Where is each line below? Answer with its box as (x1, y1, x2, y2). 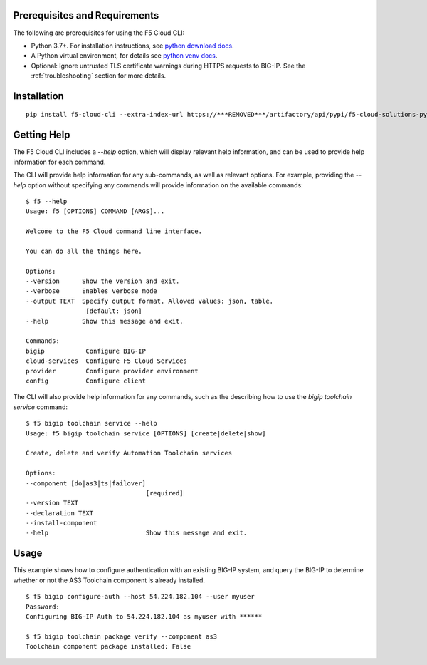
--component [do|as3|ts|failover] (26, 479, 146, 488)
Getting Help (13, 129, 70, 141)
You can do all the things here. (26, 247, 142, 255)
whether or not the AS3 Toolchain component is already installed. (13, 576, 206, 584)
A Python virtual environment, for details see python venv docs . (31, 51, 218, 60)
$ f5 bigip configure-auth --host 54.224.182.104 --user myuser (26, 592, 255, 601)
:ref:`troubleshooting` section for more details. (31, 71, 167, 80)
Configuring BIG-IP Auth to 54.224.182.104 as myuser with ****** (26, 612, 263, 620)
